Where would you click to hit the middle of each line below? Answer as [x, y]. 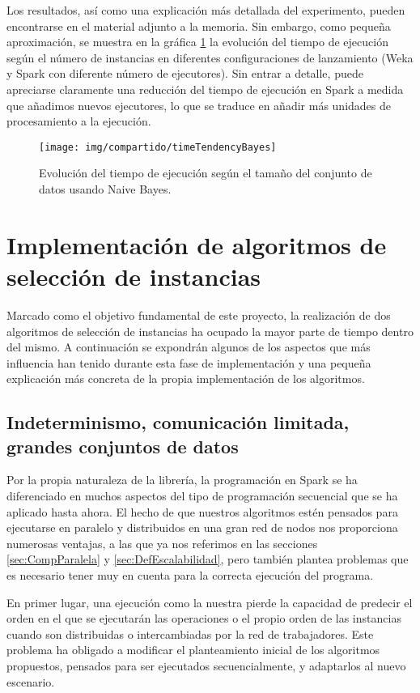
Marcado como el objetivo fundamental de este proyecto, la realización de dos [199, 315]
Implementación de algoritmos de [197, 244]
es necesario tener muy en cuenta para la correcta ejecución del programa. [190, 575]
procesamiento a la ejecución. [79, 121]
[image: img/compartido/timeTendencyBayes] [158, 147]
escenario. [31, 681]
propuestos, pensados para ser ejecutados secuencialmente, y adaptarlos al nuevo [206, 665]
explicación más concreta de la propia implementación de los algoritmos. [186, 378]
